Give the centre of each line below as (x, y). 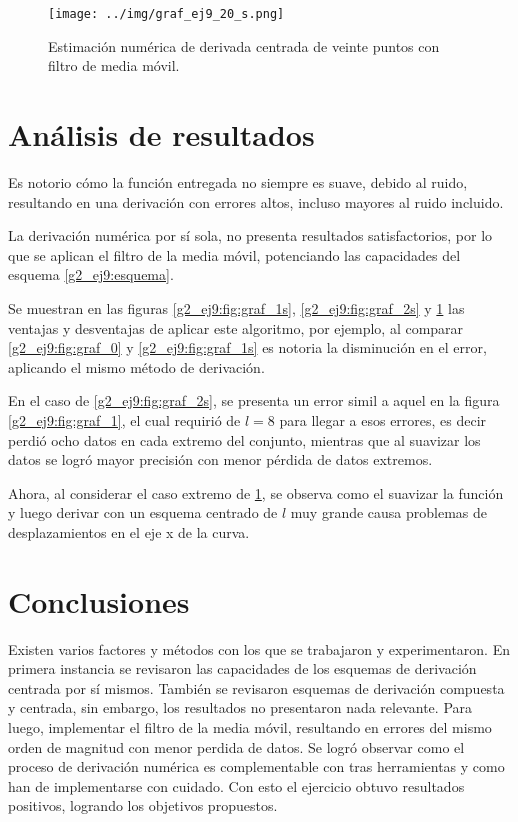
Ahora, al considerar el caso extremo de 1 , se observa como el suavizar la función (256, 492)
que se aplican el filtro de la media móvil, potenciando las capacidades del (234, 254)
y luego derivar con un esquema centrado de (143, 512)
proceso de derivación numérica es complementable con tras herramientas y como (256, 766)
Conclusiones (99, 600)
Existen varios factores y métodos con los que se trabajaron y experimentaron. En (259, 648)
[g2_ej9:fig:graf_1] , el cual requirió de (124, 419)
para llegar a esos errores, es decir (383, 419)
